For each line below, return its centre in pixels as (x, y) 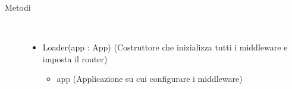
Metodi (18, 7)
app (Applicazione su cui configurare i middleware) (150, 79)
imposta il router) (75, 58)
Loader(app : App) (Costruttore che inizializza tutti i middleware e (165, 47)
